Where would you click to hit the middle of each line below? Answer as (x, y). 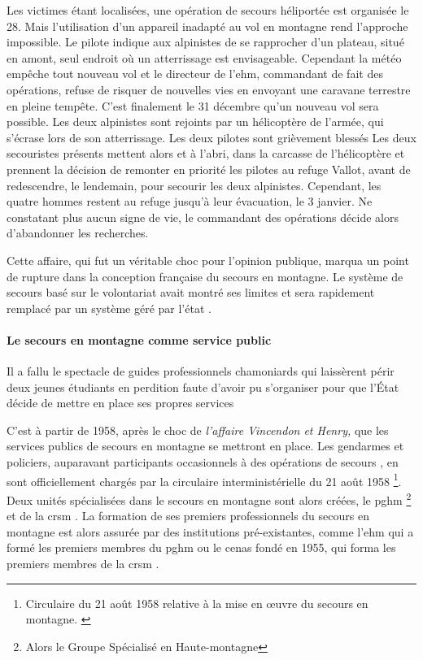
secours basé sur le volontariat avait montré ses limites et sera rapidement (191, 292)
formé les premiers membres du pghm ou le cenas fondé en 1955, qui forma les (201, 547)
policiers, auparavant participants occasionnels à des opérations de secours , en (203, 462)
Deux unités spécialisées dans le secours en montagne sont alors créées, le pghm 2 (209, 498)
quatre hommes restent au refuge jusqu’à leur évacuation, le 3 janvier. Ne (190, 201)
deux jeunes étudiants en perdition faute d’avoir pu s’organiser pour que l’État (203, 386)
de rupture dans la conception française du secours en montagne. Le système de (205, 276)
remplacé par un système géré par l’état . (109, 308)
